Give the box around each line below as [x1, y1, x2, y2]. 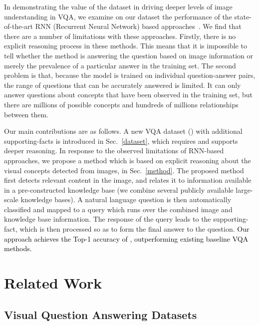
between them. [4, 109, 49, 119]
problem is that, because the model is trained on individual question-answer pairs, [4, 70, 256, 80]
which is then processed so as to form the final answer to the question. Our [19, 224, 250, 234]
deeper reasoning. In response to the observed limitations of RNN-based [4, 145, 224, 156]
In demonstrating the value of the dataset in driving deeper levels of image [4, 1, 233, 11]
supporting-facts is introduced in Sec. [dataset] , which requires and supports [4, 135, 238, 146]
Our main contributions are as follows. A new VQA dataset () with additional [4, 126, 243, 136]
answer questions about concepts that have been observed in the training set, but [4, 89, 253, 100]
